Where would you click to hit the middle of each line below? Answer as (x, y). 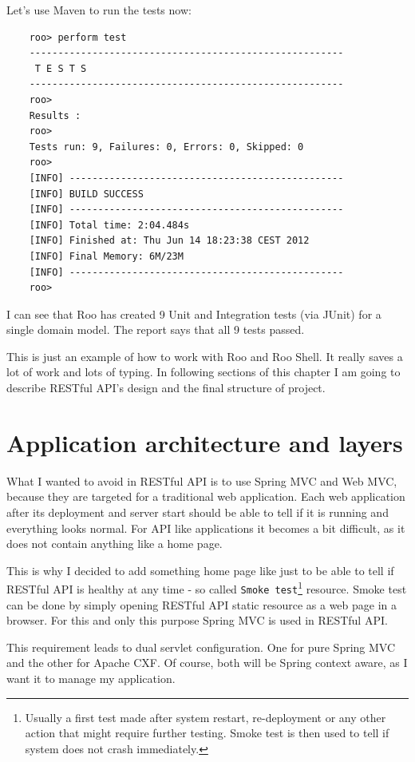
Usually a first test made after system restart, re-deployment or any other (206, 717)
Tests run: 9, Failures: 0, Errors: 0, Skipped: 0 (166, 147)
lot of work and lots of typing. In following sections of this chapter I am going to (204, 372)
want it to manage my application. (91, 679)
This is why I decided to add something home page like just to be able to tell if (200, 570)
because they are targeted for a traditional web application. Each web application (206, 496)
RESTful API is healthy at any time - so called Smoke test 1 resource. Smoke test (207, 587)
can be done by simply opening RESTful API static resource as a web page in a (202, 604)
